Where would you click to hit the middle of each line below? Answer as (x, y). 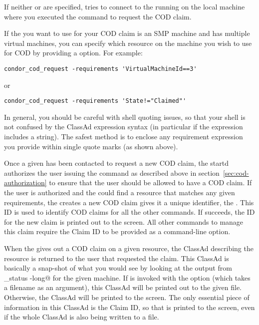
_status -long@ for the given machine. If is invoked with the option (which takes (127, 277)
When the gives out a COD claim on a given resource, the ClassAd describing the (129, 248)
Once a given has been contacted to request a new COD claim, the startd (117, 163)
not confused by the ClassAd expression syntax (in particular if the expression (124, 127)
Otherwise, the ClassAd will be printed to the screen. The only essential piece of (127, 297)
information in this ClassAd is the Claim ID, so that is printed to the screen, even (129, 307)
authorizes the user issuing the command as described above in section (112, 172)
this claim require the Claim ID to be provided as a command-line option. (117, 231)
